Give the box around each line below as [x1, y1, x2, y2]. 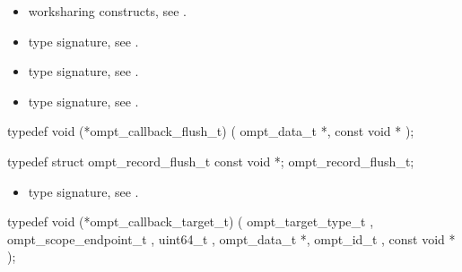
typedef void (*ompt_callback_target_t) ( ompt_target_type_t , [7, 212, 374, 231]
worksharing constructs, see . [28, 2, 187, 20]
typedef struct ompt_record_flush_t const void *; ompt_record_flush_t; [7, 151, 414, 170]
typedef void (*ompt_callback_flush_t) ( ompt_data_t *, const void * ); [7, 122, 414, 140]
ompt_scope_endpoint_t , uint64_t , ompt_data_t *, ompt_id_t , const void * [7, 229, 456, 248]
